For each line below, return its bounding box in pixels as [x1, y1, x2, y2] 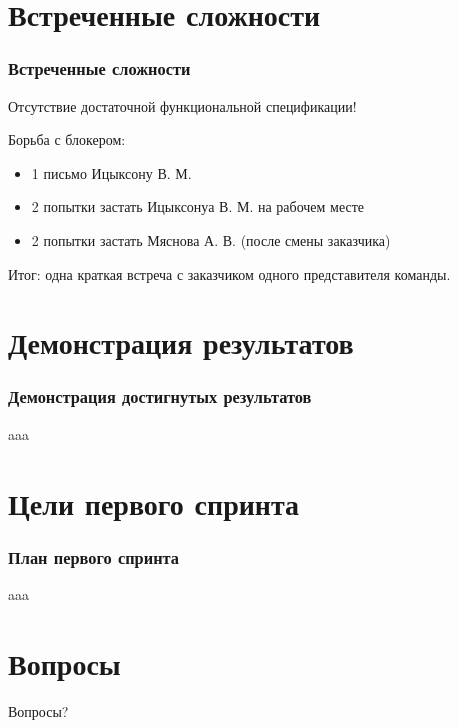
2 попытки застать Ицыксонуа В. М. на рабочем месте [31, 196, 365, 217]
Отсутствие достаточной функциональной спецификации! [8, 95, 357, 116]
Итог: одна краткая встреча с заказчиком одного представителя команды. [8, 263, 451, 284]
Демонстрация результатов [8, 322, 354, 363]
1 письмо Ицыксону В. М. [31, 162, 192, 183]
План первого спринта [8, 544, 179, 569]
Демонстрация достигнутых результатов [8, 384, 312, 409]
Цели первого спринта [8, 482, 300, 523]
